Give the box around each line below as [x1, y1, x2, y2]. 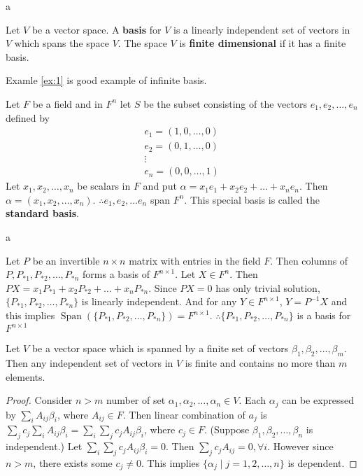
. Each [239, 393, 266, 407]
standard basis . [6, 206, 79, 220]
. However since [267, 439, 334, 454]
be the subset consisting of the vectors [143, 96, 307, 111]
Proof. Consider [6, 393, 73, 407]
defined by [6, 110, 50, 125]
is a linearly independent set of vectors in [173, 22, 350, 36]
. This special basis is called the [184, 192, 320, 206]
